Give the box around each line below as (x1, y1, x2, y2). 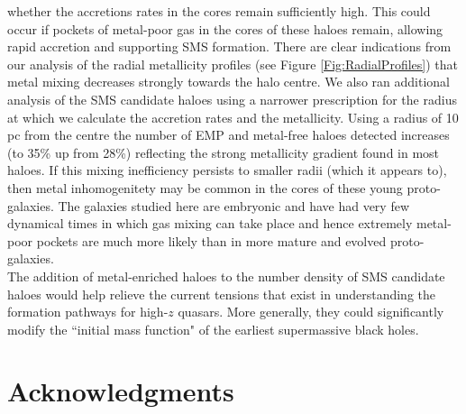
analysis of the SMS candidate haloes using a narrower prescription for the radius (7, 89, 457, 108)
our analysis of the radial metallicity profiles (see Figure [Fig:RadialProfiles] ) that (7, 54, 458, 73)
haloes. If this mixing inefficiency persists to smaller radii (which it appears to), (7, 161, 447, 179)
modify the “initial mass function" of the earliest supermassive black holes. (7, 319, 419, 338)
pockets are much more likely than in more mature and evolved (36, 231, 387, 250)
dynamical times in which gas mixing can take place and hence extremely (7, 214, 413, 233)
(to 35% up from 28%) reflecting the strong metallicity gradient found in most (7, 143, 440, 161)
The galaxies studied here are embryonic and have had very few (58, 196, 410, 215)
